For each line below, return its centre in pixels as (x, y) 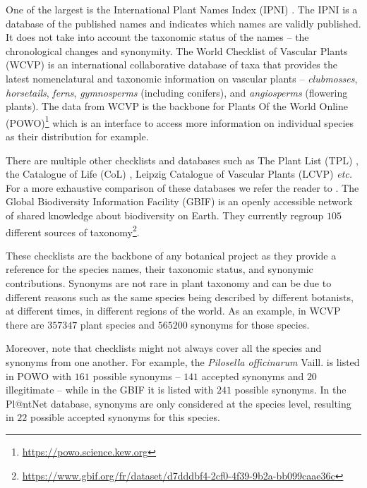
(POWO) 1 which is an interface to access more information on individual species (180, 121)
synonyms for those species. (250, 324)
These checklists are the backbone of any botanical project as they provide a (171, 255)
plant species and (118, 324)
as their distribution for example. (77, 136)
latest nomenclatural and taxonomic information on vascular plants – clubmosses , (182, 78)
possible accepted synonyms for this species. (125, 417)
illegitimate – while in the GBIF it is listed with (110, 390)
